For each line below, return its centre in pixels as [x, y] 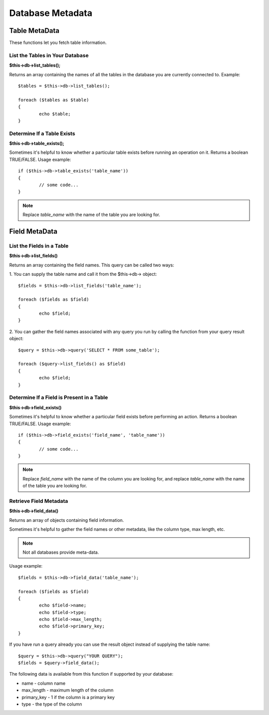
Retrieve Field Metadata [39, 501]
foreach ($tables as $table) [54, 100]
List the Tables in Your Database [49, 55]
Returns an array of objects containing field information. [67, 520]
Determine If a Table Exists [42, 133]
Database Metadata [51, 13]
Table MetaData [34, 31]
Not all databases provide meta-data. [61, 552]
